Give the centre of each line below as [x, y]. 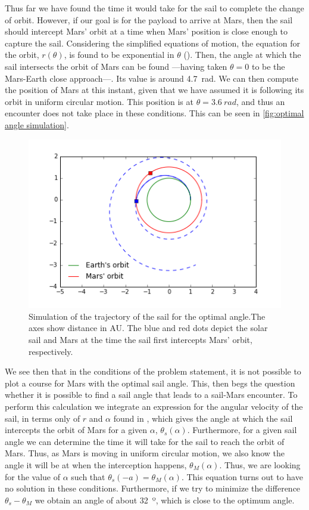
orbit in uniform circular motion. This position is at [99, 101]
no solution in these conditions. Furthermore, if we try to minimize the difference [153, 488]
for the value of [32, 476]
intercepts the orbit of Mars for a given [76, 430]
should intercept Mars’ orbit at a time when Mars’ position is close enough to [146, 31]
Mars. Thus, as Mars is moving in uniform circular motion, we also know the [145, 453]
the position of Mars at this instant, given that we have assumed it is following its [154, 90]
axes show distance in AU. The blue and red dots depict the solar [148, 328]
